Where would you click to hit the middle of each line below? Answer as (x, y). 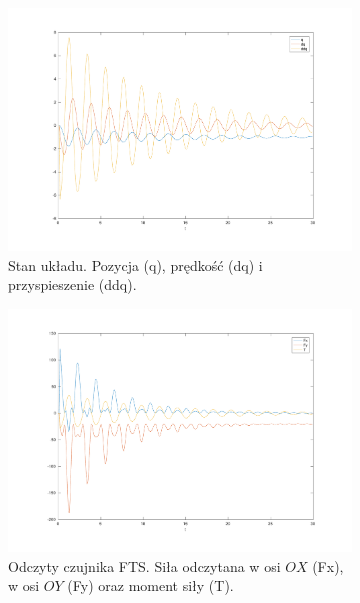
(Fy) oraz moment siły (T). (150, 585)
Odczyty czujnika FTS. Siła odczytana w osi (144, 565)
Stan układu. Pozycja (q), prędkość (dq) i (135, 264)
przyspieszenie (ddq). (72, 284)
